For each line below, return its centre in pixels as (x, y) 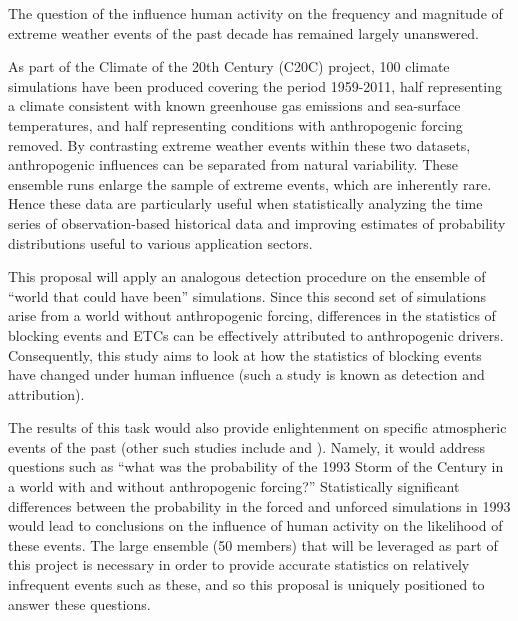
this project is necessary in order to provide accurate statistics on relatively (239, 564)
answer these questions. (79, 603)
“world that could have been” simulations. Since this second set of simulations (247, 295)
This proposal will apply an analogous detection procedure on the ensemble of (247, 276)
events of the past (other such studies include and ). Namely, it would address (247, 446)
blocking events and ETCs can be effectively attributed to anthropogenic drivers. (256, 334)
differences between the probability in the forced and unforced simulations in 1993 (259, 505)
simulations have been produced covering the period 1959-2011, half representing (255, 85)
